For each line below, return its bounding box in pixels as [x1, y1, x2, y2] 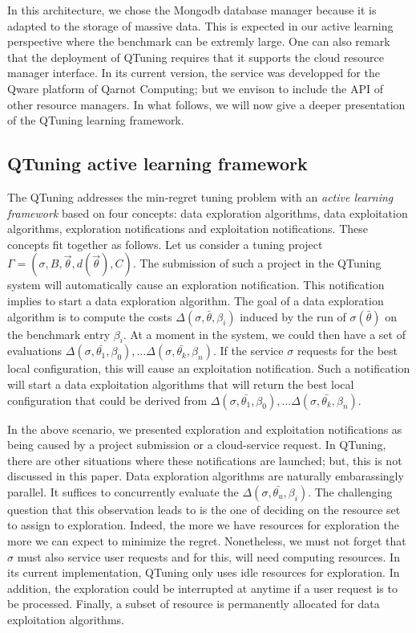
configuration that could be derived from [7, 391, 208, 408]
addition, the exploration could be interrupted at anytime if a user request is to [7, 579, 398, 596]
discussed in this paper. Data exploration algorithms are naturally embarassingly [7, 468, 404, 484]
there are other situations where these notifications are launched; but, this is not [7, 451, 402, 468]
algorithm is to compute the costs [7, 308, 172, 325]
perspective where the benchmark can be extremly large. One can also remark [7, 33, 390, 50]
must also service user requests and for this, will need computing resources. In [17, 548, 400, 565]
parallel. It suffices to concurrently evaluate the [7, 483, 239, 500]
